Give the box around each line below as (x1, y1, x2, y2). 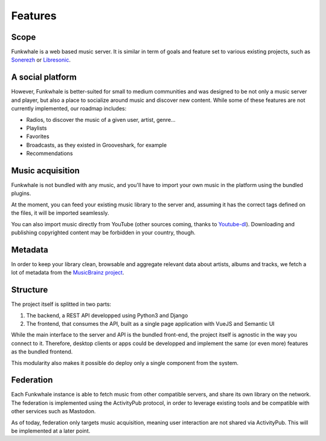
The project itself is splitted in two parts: (11, 300, 112, 308)
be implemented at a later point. (11, 427, 91, 434)
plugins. (11, 190, 31, 197)
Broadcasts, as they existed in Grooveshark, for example (26, 141, 167, 148)
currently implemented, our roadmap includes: (11, 105, 127, 112)
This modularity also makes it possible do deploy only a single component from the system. (11, 359, 238, 366)
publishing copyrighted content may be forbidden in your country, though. (11, 229, 196, 236)
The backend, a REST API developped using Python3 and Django (26, 311, 188, 319)
